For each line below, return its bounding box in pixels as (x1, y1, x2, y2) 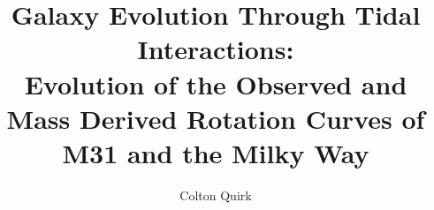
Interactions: (137, 31, 294, 67)
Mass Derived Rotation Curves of (6, 100, 425, 136)
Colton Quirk (179, 185, 252, 204)
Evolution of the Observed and (24, 65, 407, 101)
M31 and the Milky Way (62, 134, 369, 170)
